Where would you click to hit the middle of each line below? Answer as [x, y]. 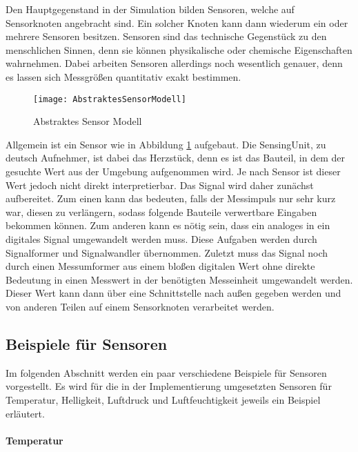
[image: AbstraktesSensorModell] [110, 99]
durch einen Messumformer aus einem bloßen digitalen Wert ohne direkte [160, 266]
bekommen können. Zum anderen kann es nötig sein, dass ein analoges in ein [168, 225]
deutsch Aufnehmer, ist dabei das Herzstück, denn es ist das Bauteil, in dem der [175, 158]
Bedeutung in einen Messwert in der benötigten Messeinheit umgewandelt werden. [179, 279]
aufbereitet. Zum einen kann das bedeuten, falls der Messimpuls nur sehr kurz [171, 198]
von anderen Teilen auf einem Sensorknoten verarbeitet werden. [140, 306]
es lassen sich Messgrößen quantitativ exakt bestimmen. [123, 76]
